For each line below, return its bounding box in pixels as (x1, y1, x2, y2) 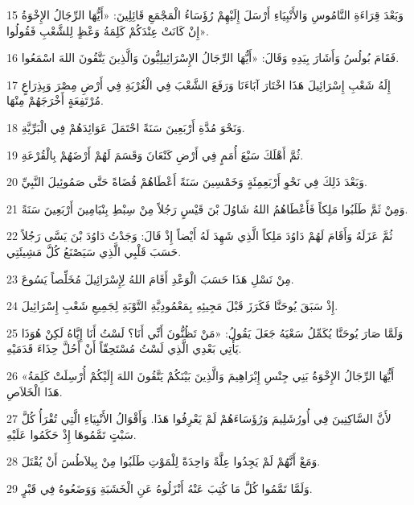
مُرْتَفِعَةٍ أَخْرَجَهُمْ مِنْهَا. (6, 92, 104, 109)
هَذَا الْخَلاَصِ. (6, 383, 63, 399)
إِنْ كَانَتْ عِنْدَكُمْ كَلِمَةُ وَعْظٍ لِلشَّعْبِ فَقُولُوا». (6, 22, 209, 39)
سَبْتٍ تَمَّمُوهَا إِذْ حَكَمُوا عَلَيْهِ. (6, 425, 137, 442)
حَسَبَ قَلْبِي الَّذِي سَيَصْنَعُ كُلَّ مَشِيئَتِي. (6, 242, 182, 259)
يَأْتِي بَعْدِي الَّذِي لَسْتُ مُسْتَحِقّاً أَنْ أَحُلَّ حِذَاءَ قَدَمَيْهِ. (6, 340, 242, 357)
